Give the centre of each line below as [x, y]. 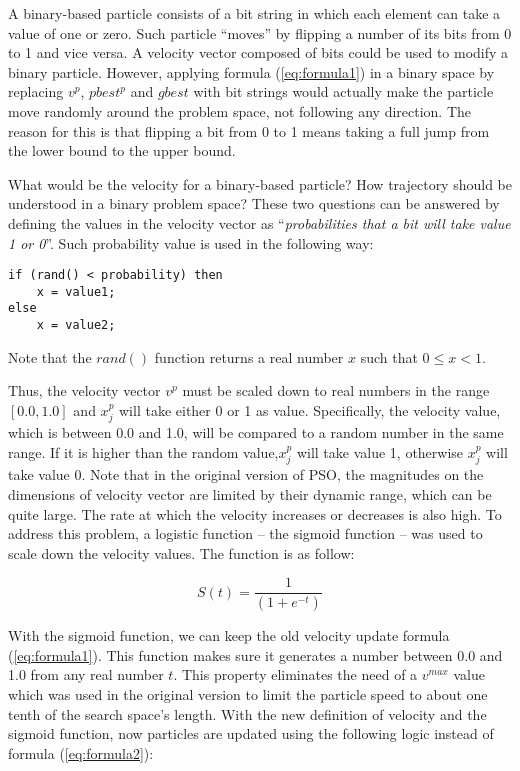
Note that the [50, 356]
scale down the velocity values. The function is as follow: [181, 552]
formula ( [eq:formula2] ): [81, 752]
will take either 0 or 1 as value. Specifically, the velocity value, [310, 409]
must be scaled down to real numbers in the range [336, 390]
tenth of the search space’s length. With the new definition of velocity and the [247, 713]
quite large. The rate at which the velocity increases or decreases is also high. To [255, 513]
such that [389, 356]
